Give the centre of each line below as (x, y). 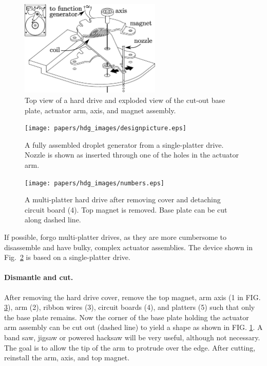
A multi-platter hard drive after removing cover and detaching (123, 199)
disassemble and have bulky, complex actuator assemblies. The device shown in (128, 247)
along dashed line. (53, 220)
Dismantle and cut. (39, 277)
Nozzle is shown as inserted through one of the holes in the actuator (132, 155)
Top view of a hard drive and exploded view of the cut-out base (125, 100)
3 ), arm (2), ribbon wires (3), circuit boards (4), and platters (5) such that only (130, 307)
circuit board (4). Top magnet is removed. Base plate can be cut (126, 209)
